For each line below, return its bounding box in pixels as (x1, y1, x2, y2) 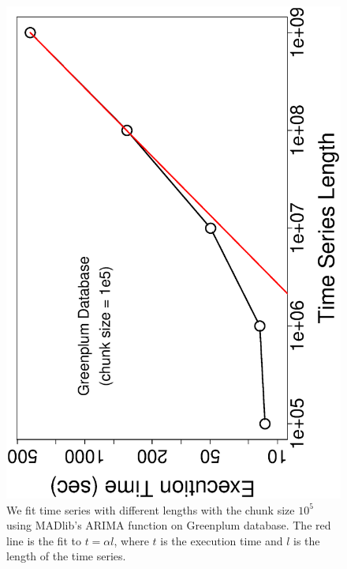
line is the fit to (6, 532, 81, 548)
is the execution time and (160, 532, 283, 548)
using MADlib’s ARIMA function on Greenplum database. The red (6, 517, 331, 533)
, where (114, 532, 149, 548)
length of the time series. (6, 548, 126, 564)
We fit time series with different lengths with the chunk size (6, 501, 295, 518)
